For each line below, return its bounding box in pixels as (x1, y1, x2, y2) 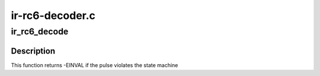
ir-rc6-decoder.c (11, 9, 96, 22)
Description (11, 46, 56, 56)
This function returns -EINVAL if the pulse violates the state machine (11, 61, 178, 68)
